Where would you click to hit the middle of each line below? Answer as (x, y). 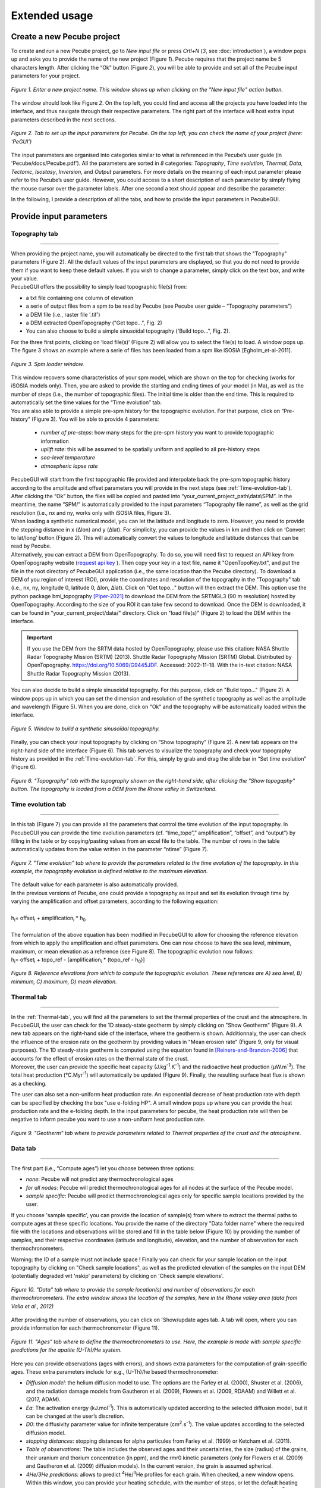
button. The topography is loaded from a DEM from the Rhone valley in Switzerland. (114, 789)
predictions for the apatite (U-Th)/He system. (66, 1350)
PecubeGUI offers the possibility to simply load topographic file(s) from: (99, 287)
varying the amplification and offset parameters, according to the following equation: (115, 901)
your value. (25, 279)
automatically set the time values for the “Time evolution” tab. (86, 402)
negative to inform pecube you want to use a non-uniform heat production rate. (108, 1120)
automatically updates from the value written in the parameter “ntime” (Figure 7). (110, 849)
